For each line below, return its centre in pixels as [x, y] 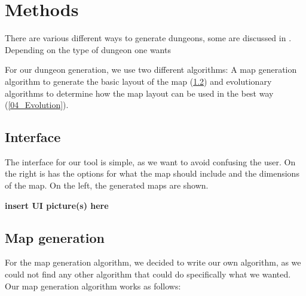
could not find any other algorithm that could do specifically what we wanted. [148, 274]
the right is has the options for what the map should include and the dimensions [152, 173]
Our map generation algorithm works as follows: [93, 286]
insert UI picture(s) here [57, 205]
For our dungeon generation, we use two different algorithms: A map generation [151, 70]
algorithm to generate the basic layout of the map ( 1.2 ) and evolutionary [138, 81]
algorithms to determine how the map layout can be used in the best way [139, 93]
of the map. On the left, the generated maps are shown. [107, 185]
